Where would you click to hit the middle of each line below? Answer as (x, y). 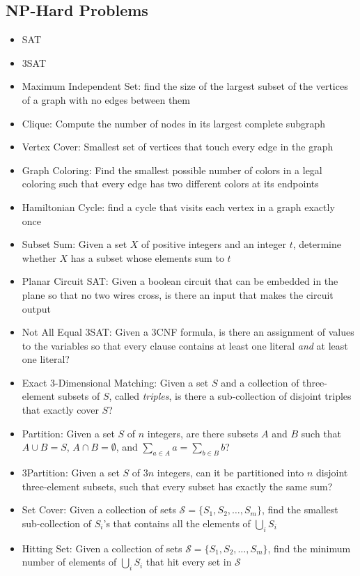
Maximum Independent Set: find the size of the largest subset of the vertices (185, 86)
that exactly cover (60, 410)
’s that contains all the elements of (177, 523)
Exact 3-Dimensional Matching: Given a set (115, 382)
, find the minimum (309, 548)
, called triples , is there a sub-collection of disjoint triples (230, 396)
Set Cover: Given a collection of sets (99, 509)
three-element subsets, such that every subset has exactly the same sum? (177, 486)
